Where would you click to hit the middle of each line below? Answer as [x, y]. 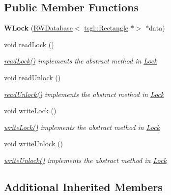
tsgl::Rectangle [106, 28]
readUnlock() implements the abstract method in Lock [84, 94]
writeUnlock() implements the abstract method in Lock [85, 160]
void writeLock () [30, 111]
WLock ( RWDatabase [38, 28]
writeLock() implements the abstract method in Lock [82, 127]
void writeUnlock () [33, 144]
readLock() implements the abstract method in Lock [81, 61]
